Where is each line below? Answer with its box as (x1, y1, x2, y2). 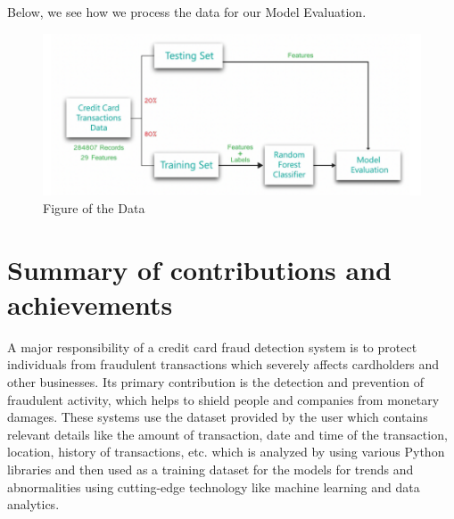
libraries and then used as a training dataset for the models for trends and (7, 459, 414, 478)
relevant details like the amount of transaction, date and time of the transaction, (7, 424, 448, 443)
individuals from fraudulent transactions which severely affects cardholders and (7, 355, 440, 374)
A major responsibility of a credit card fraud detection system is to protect (7, 337, 417, 356)
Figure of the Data (43, 198, 145, 217)
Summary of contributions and (7, 251, 392, 287)
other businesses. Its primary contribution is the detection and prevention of (7, 372, 424, 391)
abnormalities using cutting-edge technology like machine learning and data (7, 477, 420, 496)
